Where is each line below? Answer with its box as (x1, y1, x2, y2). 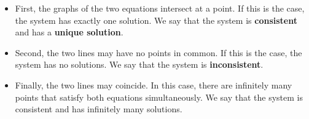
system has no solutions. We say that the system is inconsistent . (15, 58, 264, 71)
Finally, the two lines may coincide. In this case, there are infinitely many (15, 78, 292, 91)
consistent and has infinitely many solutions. (15, 103, 182, 115)
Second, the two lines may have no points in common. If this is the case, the (15, 46, 302, 59)
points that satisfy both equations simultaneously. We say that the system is (15, 90, 303, 103)
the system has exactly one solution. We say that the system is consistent (15, 13, 297, 26)
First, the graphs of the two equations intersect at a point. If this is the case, (15, 2, 305, 14)
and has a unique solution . (15, 26, 123, 38)
